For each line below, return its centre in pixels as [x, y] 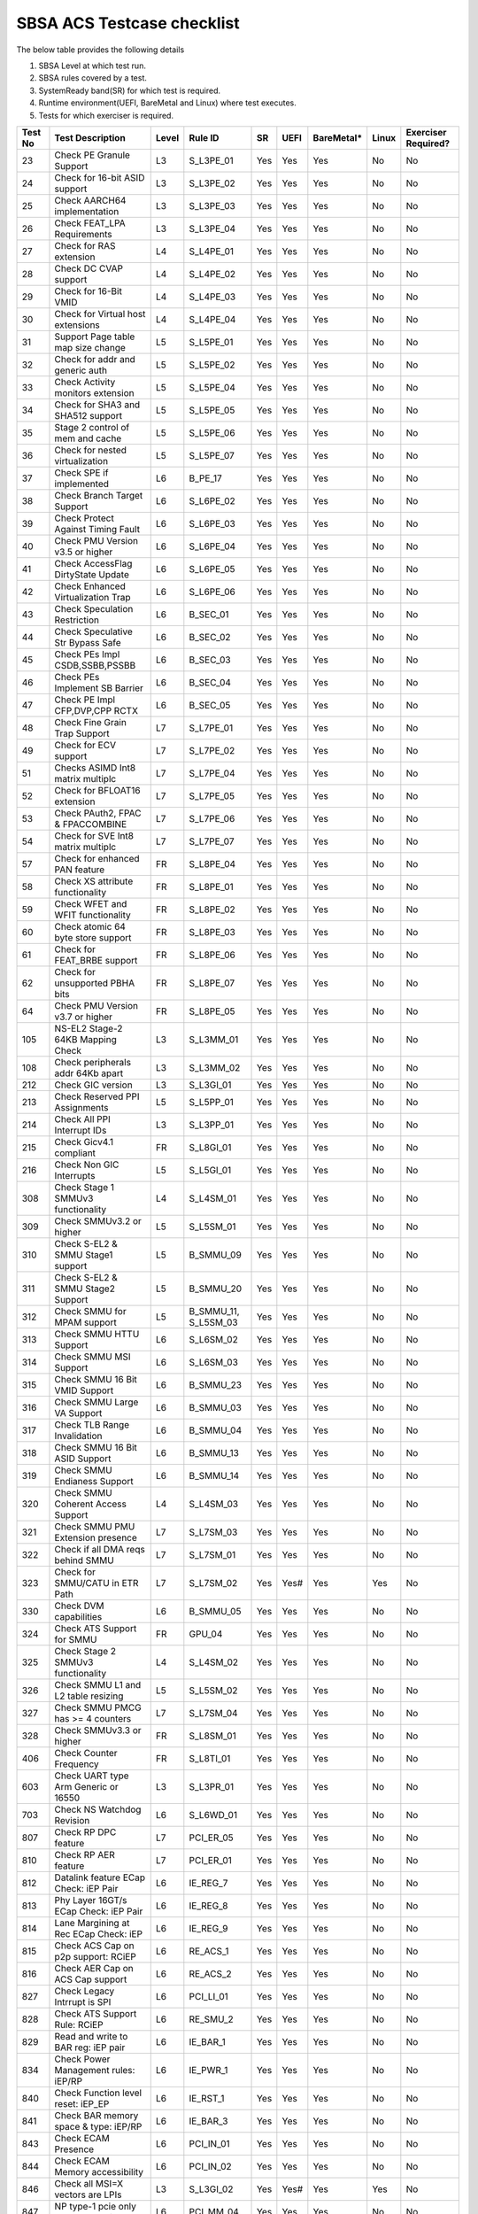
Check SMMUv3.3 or [98, 1730]
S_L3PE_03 [212, 205]
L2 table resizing [89, 1696]
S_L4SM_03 [214, 1504]
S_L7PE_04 [212, 773]
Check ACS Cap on [94, 1946]
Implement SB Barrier [99, 688]
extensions [77, 325]
